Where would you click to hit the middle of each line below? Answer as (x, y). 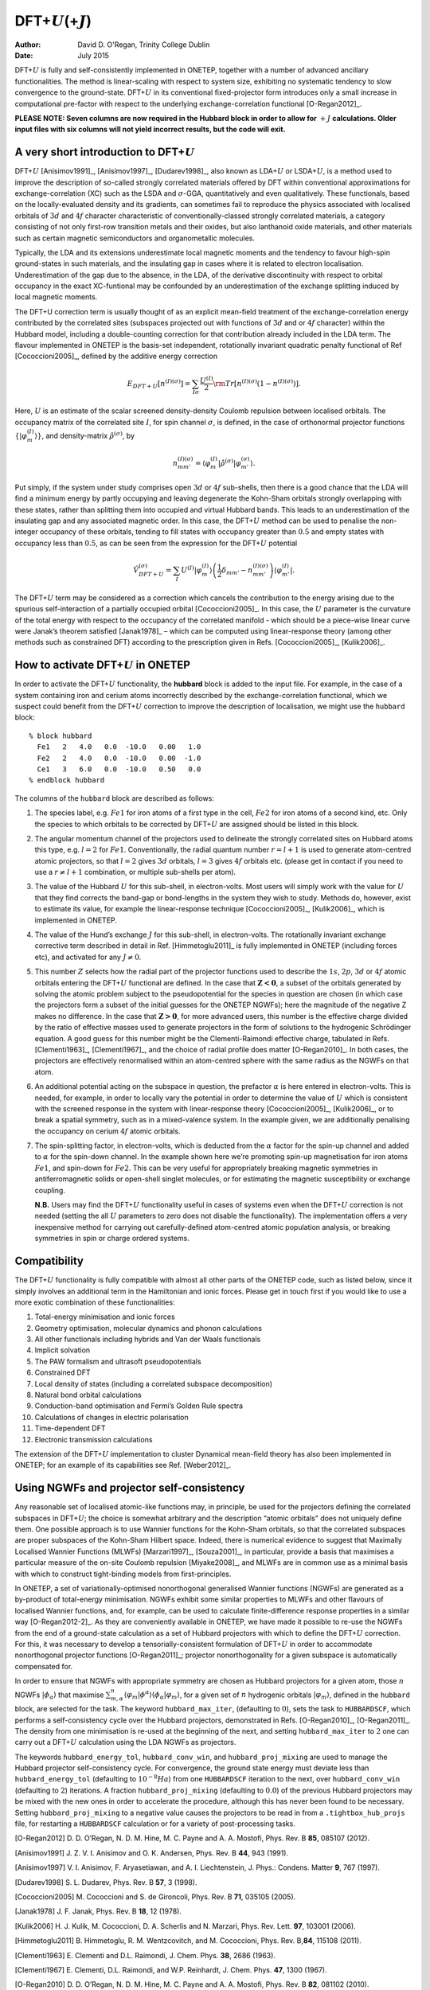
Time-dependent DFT (70, 1428)
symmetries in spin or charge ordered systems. (112, 1239)
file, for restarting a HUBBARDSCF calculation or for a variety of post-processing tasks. (155, 1824)
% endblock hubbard (67, 780)
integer (27, 532)
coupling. (50, 1190)
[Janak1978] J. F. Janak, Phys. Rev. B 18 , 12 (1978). (98, 1911)
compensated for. (44, 1666)
